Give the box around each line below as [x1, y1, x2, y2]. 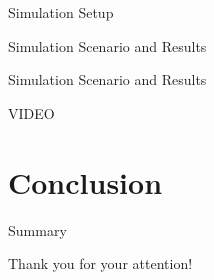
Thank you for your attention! [8, 253, 193, 274]
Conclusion [8, 161, 163, 202]
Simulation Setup [8, 2, 114, 22]
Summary [8, 219, 67, 240]
